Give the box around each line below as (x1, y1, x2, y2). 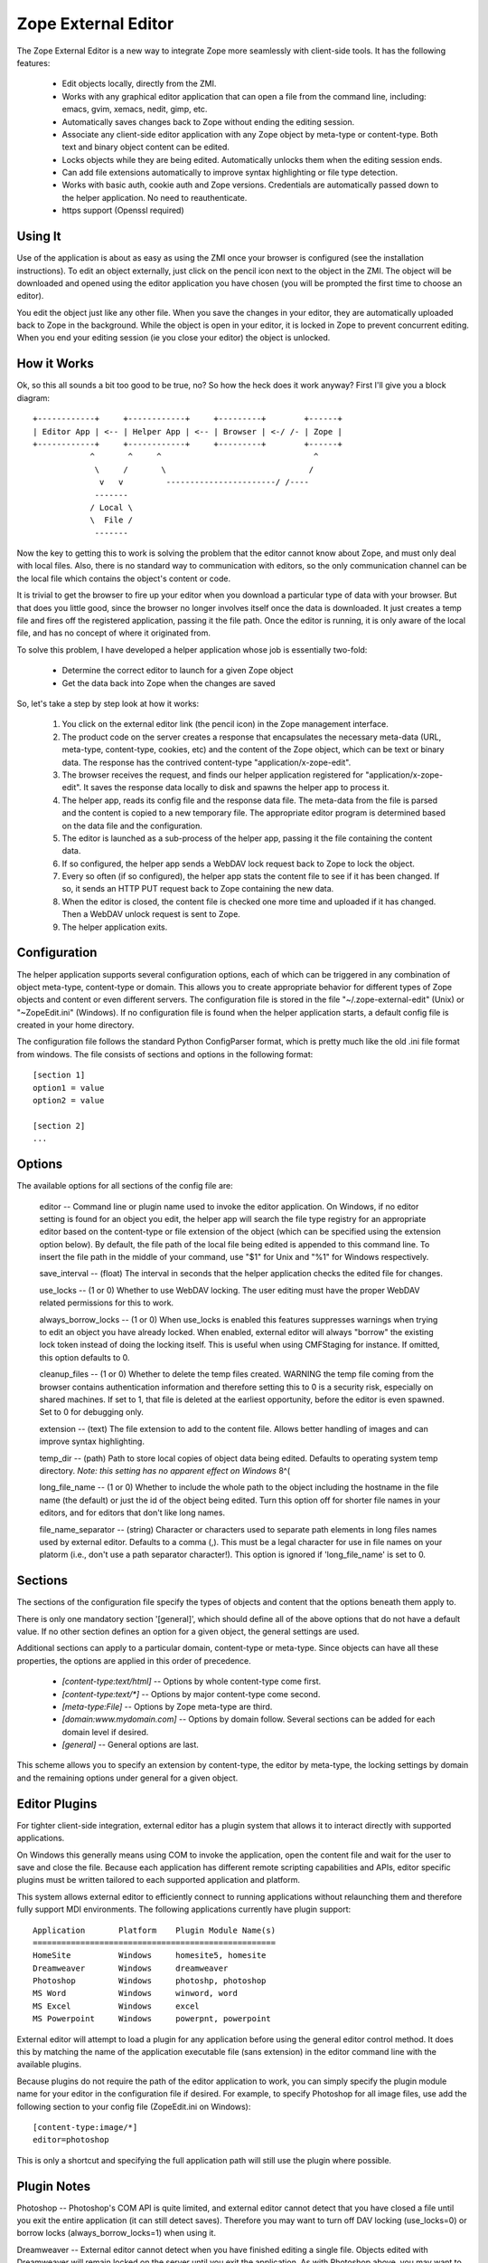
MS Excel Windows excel (33, 2000, 201, 2011)
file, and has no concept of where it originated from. (16, 627, 211, 638)
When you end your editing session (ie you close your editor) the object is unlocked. (16, 332, 331, 343)
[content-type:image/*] (33, 2122, 138, 2132)
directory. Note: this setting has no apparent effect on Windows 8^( (39, 1465, 291, 1475)
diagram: (16, 392, 50, 403)
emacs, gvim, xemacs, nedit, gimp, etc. (61, 104, 208, 115)
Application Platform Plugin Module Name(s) (33, 1924, 276, 1935)
